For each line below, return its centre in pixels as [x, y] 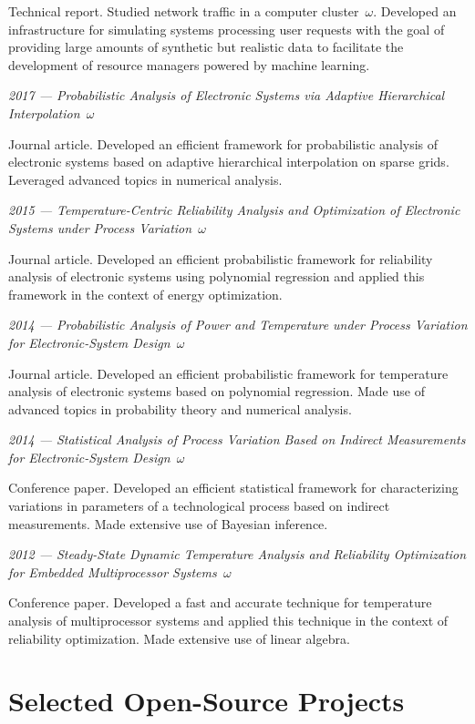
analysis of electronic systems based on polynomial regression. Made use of [217, 391]
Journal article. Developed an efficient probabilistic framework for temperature [228, 373]
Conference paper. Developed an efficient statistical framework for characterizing [233, 488]
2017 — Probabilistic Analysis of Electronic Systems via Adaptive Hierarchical [227, 95]
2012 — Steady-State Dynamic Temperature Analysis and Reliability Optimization [237, 554]
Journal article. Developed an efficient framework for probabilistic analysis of [223, 143]
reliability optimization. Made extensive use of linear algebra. [179, 638]
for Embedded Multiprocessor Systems [113, 571]
